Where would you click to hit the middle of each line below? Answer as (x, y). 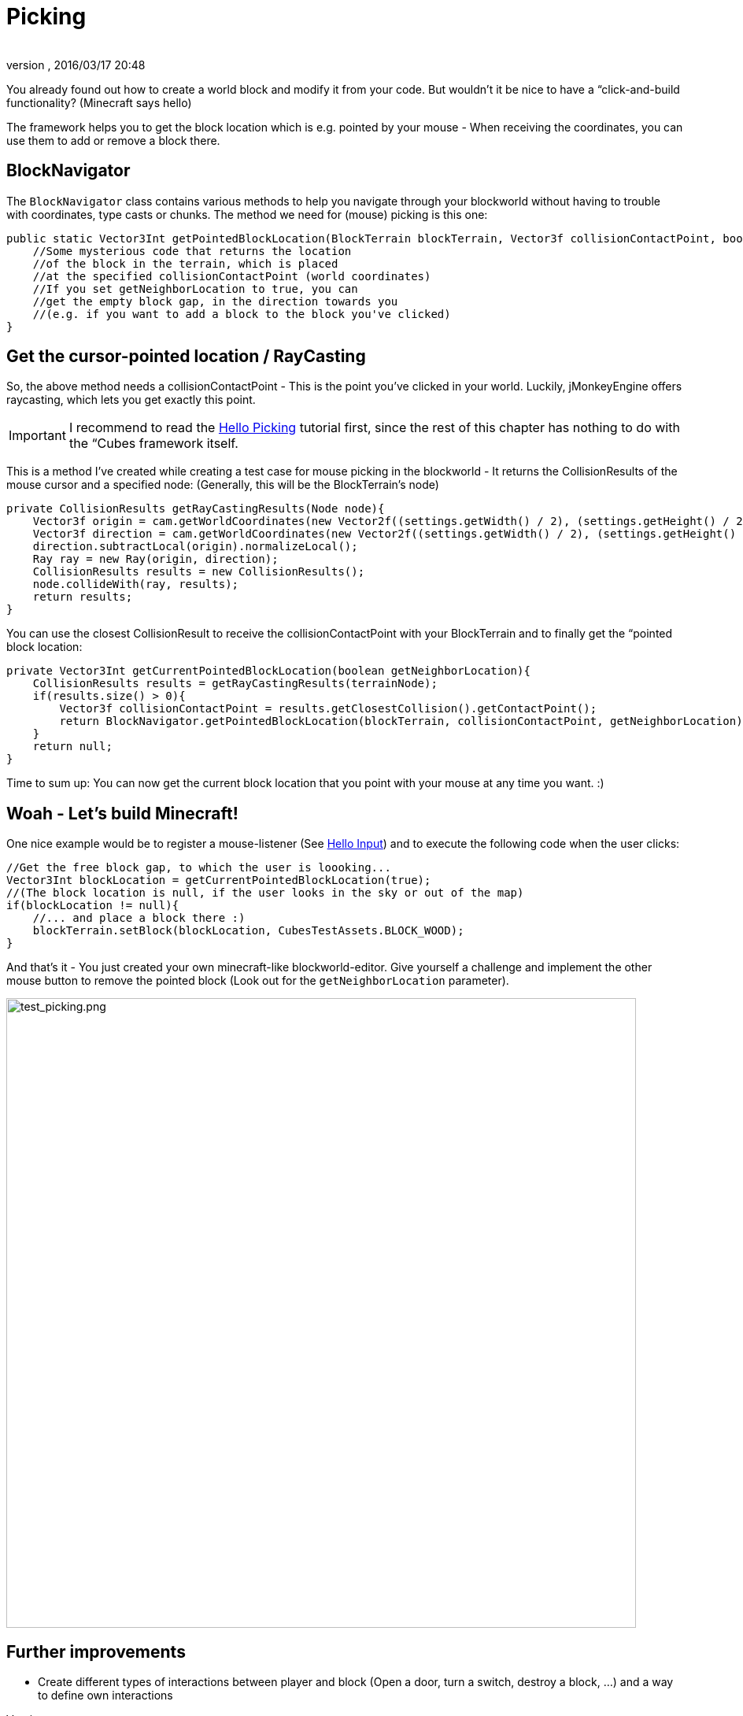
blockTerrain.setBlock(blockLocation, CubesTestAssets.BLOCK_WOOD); (248, 931)
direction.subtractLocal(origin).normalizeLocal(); (195, 547)
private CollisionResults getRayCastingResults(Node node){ (196, 509)
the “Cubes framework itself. (153, 444)
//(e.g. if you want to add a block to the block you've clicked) (242, 314)
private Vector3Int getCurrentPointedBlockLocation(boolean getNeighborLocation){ (268, 671)
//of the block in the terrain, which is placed (185, 263)
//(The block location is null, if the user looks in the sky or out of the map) (265, 893)
